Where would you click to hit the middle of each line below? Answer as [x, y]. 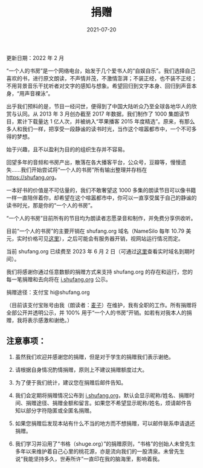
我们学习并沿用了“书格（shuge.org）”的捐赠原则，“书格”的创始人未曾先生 [105, 444]
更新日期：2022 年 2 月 [35, 57]
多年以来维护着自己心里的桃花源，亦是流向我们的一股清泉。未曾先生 [100, 451]
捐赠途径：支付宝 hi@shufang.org [48, 292]
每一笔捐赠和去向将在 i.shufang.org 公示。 [59, 279]
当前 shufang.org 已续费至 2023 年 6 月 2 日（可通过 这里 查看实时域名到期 [98, 251]
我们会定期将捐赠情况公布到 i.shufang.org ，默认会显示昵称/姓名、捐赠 [102, 395]
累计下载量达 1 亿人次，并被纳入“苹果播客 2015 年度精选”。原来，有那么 [106, 121]
